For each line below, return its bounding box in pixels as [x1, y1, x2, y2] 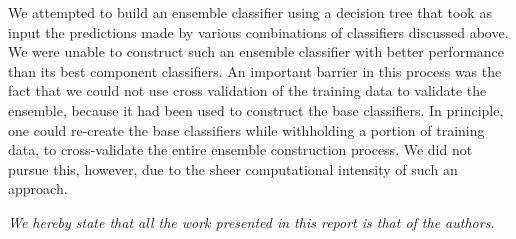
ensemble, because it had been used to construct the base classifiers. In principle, [8, 99, 504, 120]
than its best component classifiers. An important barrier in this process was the [8, 60, 502, 81]
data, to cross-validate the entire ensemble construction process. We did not [8, 139, 473, 160]
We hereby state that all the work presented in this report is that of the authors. [8, 211, 495, 232]
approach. [8, 178, 68, 199]
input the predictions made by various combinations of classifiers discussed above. [8, 21, 509, 42]
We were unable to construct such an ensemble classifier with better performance [8, 41, 505, 62]
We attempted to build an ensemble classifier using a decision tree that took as [8, 2, 492, 22]
